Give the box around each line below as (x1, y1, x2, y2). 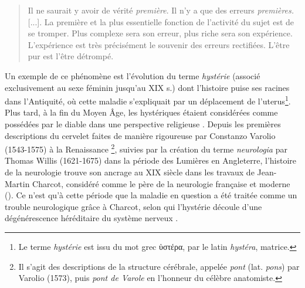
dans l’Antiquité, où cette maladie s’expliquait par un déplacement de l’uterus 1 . (5, 93, 291, 107)
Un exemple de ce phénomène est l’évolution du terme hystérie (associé (5, 69, 260, 82)
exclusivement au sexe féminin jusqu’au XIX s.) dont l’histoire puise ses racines (5, 81, 290, 93)
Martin (5, 177, 30, 189)
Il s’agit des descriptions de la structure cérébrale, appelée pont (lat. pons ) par (18, 260, 300, 272)
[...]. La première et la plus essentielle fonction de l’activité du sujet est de (28, 15, 294, 28)
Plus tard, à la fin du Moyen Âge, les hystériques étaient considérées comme (5, 106, 278, 118)
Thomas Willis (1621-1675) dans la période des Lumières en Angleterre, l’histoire (5, 154, 297, 167)
